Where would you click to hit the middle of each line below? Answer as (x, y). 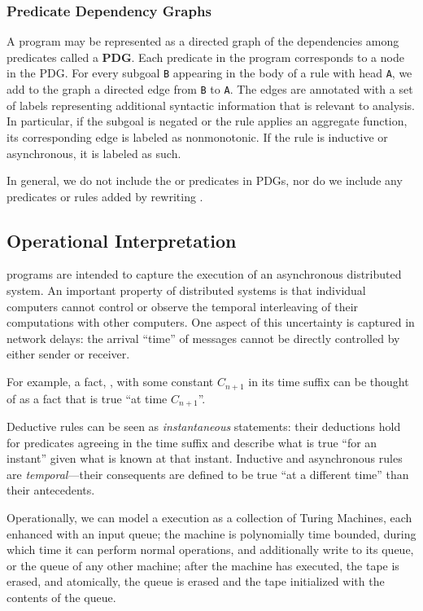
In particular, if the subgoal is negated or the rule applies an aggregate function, (207, 121)
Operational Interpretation (122, 240)
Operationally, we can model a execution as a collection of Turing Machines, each (209, 517)
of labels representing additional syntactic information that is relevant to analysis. (211, 105)
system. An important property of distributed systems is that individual (186, 290)
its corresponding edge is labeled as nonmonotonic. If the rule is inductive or (197, 136)
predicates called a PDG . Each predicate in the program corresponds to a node (205, 57)
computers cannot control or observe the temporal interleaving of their (183, 306)
